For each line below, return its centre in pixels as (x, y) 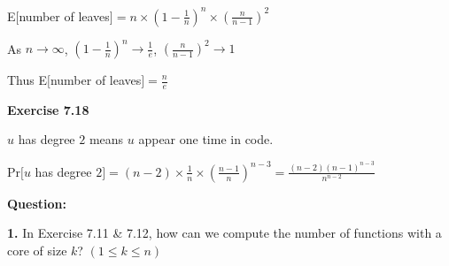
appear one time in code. (206, 139)
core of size (37, 251)
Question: (37, 203)
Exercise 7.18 (48, 109)
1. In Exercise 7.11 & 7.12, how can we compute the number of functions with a (224, 233)
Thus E (27, 80)
